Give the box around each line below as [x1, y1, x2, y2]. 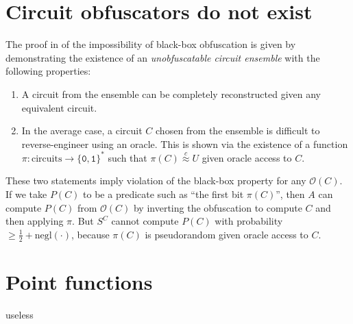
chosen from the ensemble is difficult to [156, 123, 320, 138]
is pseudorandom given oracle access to [145, 227, 308, 241]
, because [71, 227, 110, 241]
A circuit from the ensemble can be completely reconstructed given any [21, 86, 321, 101]
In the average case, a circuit [21, 123, 143, 138]
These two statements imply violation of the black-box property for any [5, 173, 306, 188]
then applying [5, 214, 64, 228]
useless [5, 307, 34, 321]
